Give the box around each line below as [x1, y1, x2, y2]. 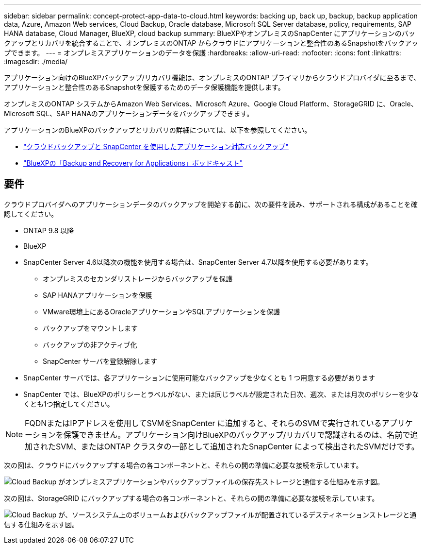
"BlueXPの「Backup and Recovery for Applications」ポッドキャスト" [23, 159, 243, 167]
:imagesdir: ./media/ [4, 57, 68, 66]
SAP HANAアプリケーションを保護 [43, 291, 152, 299]
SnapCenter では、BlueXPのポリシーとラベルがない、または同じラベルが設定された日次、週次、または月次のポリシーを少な [23, 390, 419, 398]
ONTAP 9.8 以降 [23, 226, 74, 235]
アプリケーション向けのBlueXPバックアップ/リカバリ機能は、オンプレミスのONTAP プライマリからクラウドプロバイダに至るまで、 [4, 73, 420, 82]
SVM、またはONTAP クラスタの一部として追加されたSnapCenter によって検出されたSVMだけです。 [56, 441, 419, 451]
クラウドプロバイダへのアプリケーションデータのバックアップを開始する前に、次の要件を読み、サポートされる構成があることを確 [4, 200, 418, 208]
